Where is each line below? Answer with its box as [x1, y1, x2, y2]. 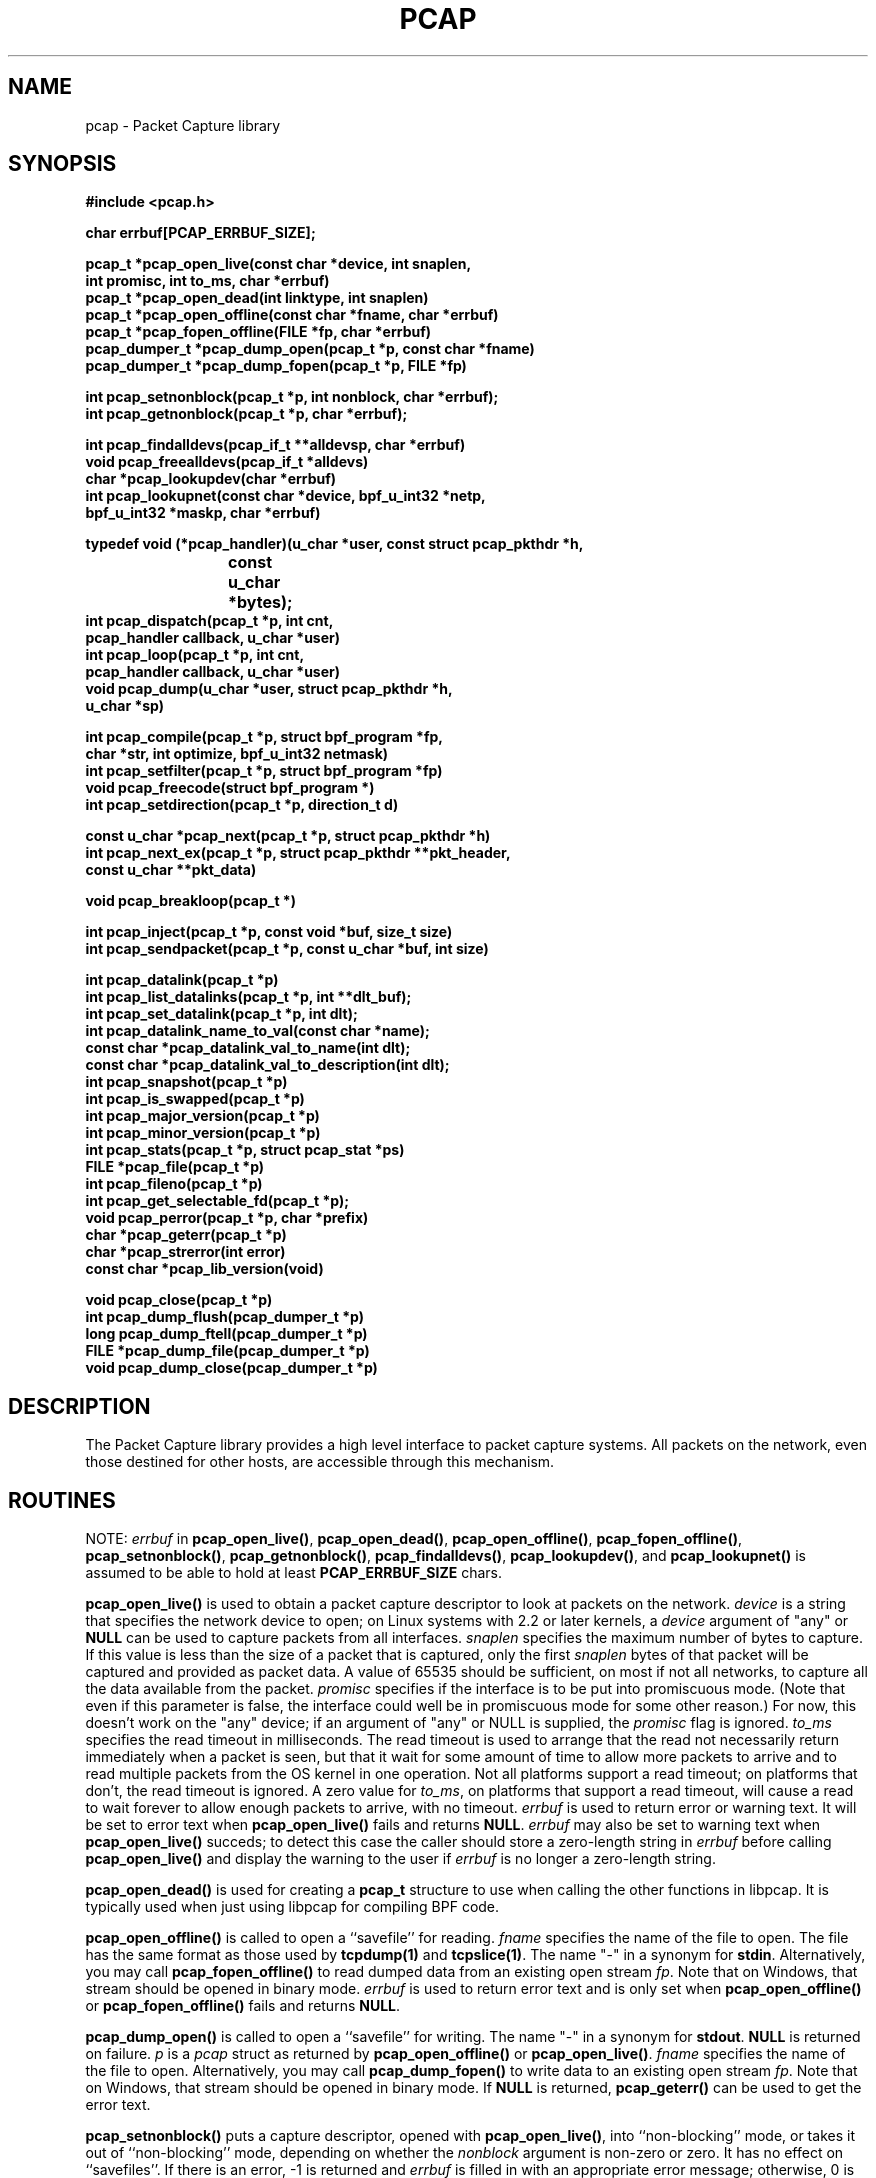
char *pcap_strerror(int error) [85, 1243, 286, 1261]
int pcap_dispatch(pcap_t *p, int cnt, [85, 612, 334, 630]
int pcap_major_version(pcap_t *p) [85, 1107, 320, 1125]
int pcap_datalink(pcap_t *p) [85, 971, 279, 989]
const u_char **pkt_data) [85, 861, 257, 879]
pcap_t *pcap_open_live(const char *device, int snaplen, [85, 255, 472, 273]
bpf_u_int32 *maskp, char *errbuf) [85, 504, 321, 522]
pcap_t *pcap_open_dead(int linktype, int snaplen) [85, 289, 429, 307]
